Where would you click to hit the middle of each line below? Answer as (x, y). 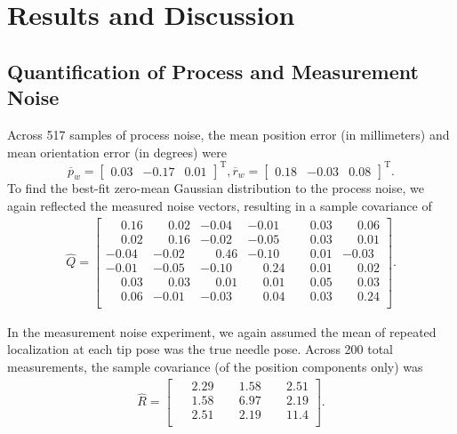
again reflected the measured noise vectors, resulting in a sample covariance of (220, 206)
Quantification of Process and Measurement (213, 71)
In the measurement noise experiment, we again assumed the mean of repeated (222, 331)
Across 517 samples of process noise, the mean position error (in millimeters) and (228, 134)
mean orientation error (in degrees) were (117, 152)
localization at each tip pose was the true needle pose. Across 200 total (200, 349)
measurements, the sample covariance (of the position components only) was (215, 367)
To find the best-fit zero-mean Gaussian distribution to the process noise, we (216, 188)
